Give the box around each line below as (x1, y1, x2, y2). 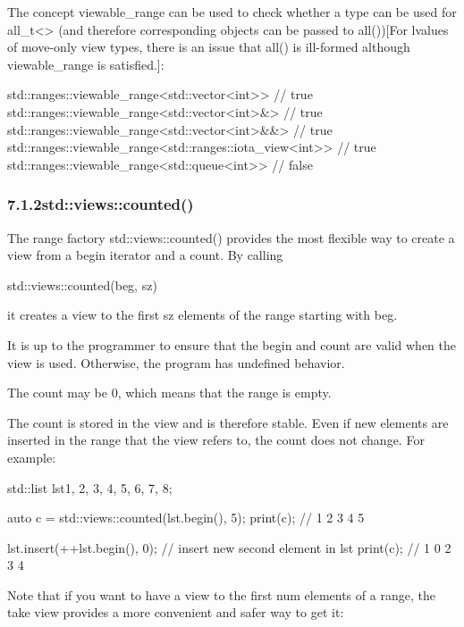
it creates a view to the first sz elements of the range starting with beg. (7, 305, 398, 324)
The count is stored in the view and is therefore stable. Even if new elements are (7, 413, 449, 431)
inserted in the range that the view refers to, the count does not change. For (7, 431, 425, 449)
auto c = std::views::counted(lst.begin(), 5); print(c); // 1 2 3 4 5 (7, 508, 365, 527)
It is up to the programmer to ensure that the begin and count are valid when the (7, 335, 457, 354)
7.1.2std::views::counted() (7, 193, 194, 215)
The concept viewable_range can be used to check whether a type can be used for (7, 3, 457, 21)
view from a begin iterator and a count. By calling (7, 246, 283, 264)
